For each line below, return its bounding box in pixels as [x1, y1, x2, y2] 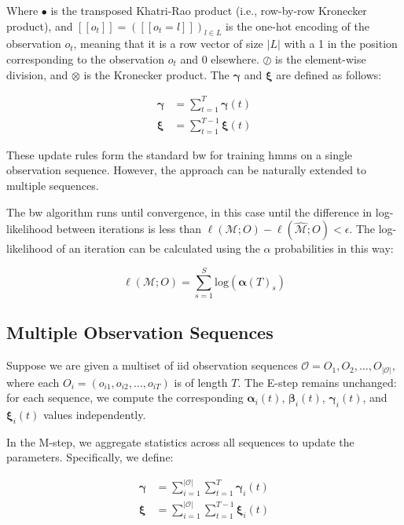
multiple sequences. [6, 177, 99, 194]
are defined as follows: [276, 66, 382, 82]
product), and [6, 17, 73, 34]
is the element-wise [275, 50, 366, 67]
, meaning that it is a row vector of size [73, 35, 263, 52]
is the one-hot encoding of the [226, 17, 369, 34]
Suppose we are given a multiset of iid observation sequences [6, 357, 298, 374]
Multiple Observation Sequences [6, 320, 274, 345]
